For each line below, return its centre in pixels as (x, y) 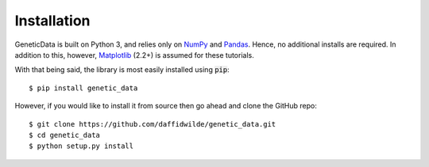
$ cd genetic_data (65, 135)
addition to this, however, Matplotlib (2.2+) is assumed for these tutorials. (134, 55)
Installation (52, 21)
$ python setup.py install (81, 146)
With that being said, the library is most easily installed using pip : (122, 70)
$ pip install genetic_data (83, 88)
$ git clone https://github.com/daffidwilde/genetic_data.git (153, 124)
